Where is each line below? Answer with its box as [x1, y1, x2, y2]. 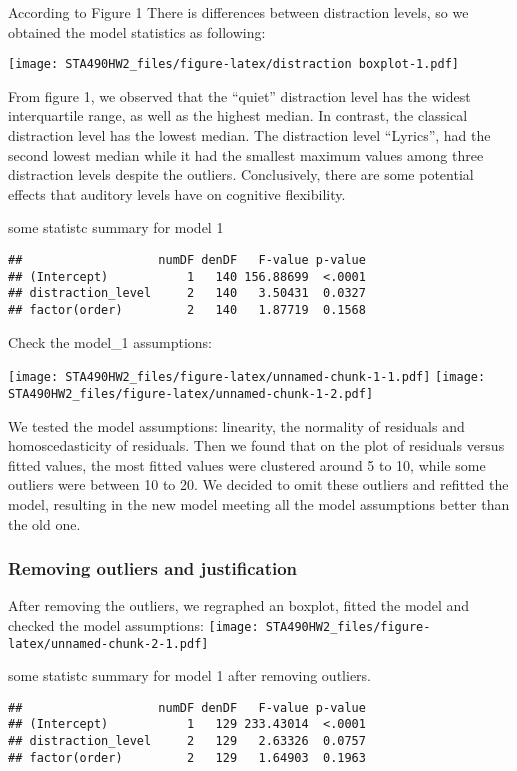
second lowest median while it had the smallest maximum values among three [8, 144, 484, 165]
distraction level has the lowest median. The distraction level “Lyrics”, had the [8, 125, 491, 146]
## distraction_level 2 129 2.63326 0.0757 [8, 734, 366, 749]
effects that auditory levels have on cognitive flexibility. [8, 183, 346, 204]
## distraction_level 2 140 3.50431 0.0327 [8, 286, 366, 301]
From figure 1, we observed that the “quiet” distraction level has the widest [8, 85, 471, 106]
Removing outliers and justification [8, 556, 298, 581]
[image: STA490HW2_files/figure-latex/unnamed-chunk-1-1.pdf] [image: [8, 370, 486, 385]
